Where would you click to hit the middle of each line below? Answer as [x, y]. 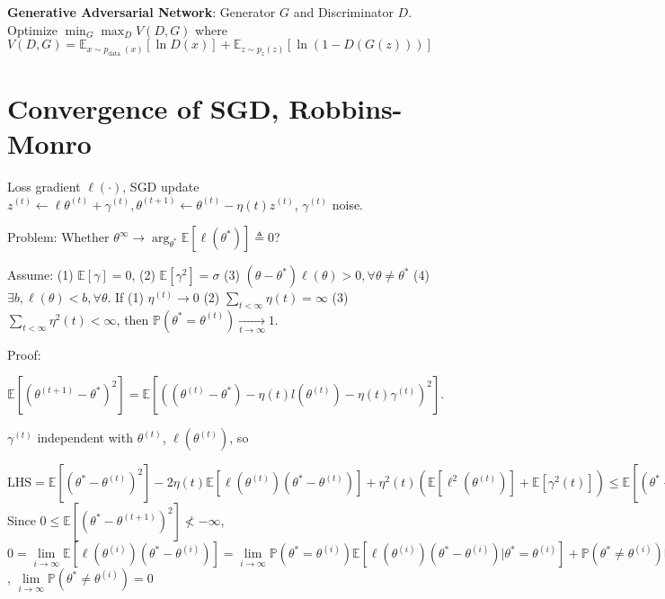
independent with [85, 438]
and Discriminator [343, 12]
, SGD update [161, 186]
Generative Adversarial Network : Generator [142, 12]
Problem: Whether [58, 237]
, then [133, 319]
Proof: [24, 354]
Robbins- [346, 107]
